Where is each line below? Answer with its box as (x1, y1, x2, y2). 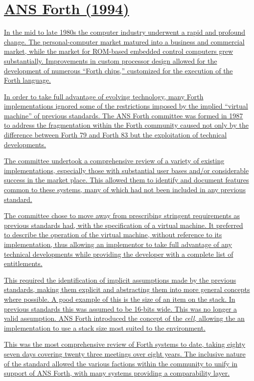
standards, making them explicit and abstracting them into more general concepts (4, 284, 250, 294)
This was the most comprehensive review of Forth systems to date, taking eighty (4, 339, 246, 349)
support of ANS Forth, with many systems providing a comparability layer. (4, 368, 230, 378)
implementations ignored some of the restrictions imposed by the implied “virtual (4, 101, 248, 111)
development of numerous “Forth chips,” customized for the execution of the (4, 65, 233, 75)
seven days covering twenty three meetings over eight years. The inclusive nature (4, 348, 246, 359)
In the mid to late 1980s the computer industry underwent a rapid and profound (4, 27, 246, 37)
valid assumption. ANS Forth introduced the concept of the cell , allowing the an (4, 313, 245, 323)
